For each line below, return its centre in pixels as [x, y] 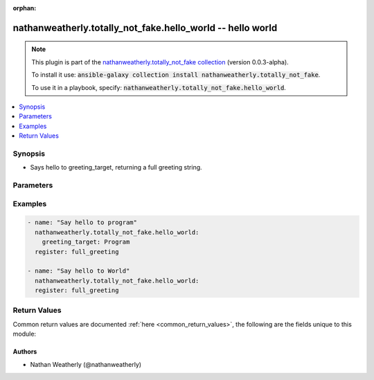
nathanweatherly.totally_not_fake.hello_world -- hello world [145, 28]
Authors [25, 352]
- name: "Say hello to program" [82, 223]
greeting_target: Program [86, 242]
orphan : [25, 8]
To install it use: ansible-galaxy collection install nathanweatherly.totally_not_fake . [176, 75]
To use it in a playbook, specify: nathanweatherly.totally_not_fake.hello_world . [159, 87]
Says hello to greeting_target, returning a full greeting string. [116, 168]
